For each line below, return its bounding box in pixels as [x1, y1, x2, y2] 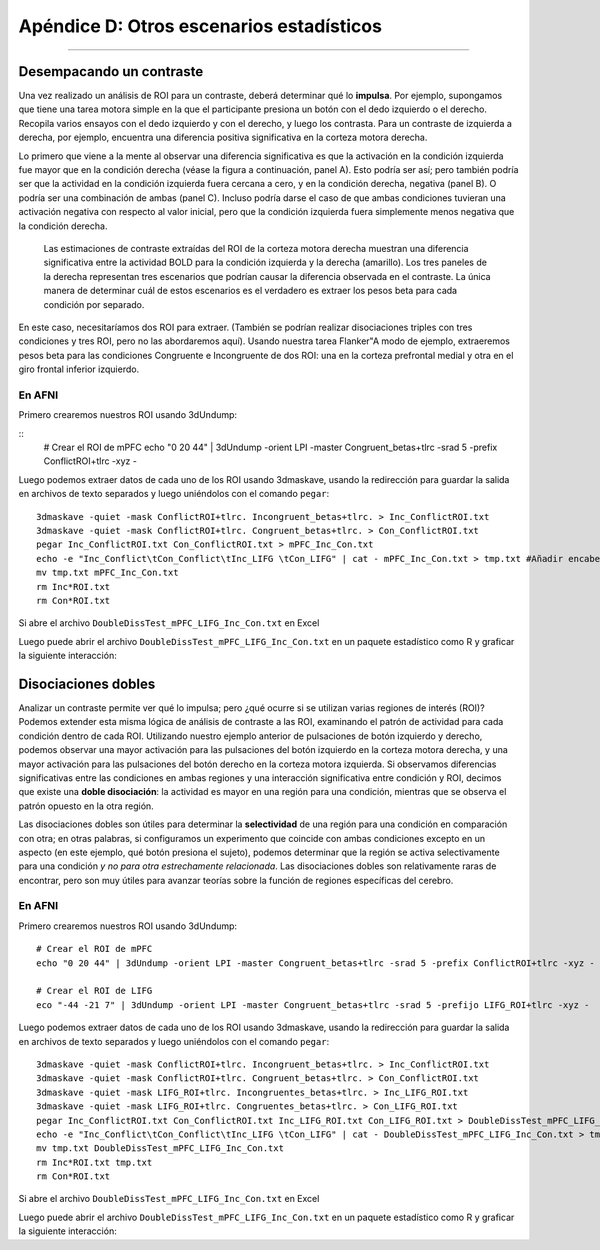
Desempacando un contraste [18, 63, 204, 80]
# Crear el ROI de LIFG [36, 985, 153, 997]
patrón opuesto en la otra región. [18, 800, 154, 812]
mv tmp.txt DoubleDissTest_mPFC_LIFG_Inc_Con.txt [36, 1143, 285, 1154]
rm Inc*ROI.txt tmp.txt [36, 1156, 153, 1168]
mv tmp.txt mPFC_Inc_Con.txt [36, 567, 179, 579]
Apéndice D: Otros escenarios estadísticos [18, 15, 382, 37]
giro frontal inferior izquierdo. [18, 363, 140, 375]
